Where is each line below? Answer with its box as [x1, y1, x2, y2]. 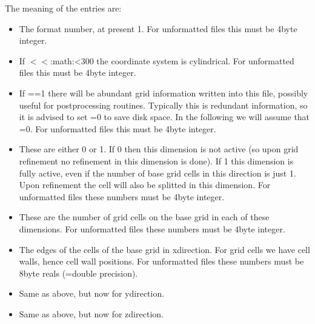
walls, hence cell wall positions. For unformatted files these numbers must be [19, 255, 304, 268]
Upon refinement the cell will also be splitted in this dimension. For [19, 178, 271, 191]
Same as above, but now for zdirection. [19, 307, 164, 320]
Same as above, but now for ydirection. [19, 287, 165, 300]
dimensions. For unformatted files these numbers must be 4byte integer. [19, 222, 285, 235]
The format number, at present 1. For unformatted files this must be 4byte [19, 22, 297, 35]
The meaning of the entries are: [5, 2, 122, 14]
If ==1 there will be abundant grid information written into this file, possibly [19, 86, 308, 99]
